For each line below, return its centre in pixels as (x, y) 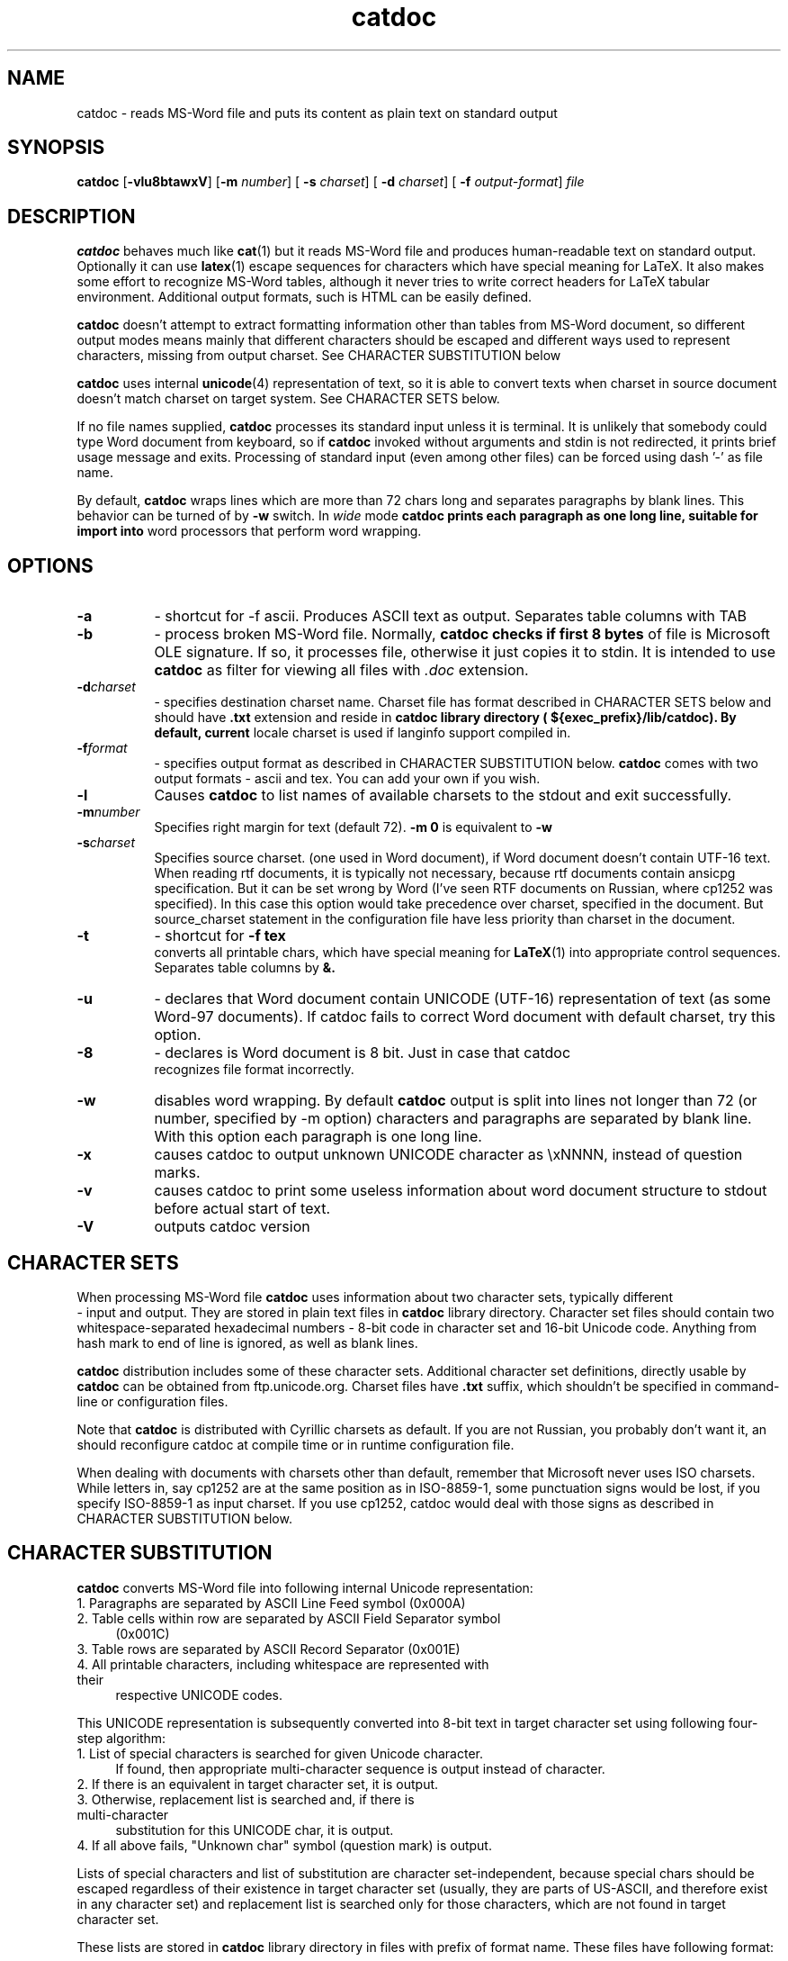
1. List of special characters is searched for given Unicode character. (280, 1753)
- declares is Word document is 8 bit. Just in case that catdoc (363, 1053)
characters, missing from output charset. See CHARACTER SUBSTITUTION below (319, 356)
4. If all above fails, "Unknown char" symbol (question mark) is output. (284, 1845)
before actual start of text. (242, 1209)
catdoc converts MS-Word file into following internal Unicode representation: (305, 1587)
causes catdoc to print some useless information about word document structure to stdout (461, 1191)
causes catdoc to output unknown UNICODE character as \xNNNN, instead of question (448, 1155)
